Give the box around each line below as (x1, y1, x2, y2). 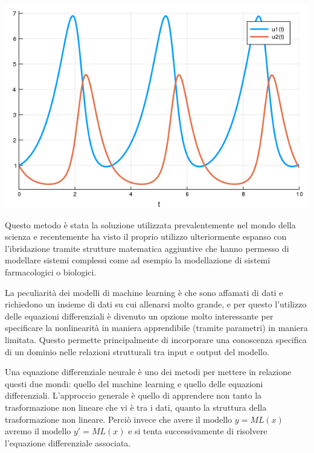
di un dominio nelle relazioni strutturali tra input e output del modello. (5, 345, 269, 358)
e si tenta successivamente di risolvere (128, 425, 268, 437)
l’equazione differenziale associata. (5, 436, 131, 449)
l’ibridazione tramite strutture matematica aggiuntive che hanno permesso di (5, 242, 289, 254)
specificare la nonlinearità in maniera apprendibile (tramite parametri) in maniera (5, 321, 308, 334)
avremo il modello (5, 425, 71, 437)
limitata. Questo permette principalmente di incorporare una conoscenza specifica (5, 333, 307, 345)
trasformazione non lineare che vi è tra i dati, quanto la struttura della (5, 400, 267, 413)
